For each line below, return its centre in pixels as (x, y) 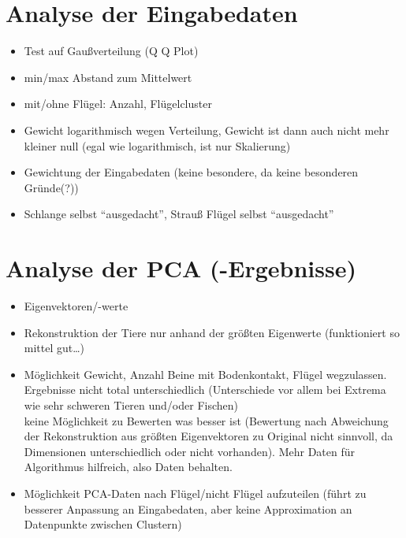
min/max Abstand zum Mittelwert (108, 77)
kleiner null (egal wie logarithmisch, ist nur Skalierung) (157, 145)
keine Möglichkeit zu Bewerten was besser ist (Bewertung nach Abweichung (206, 420)
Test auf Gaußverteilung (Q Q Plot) (111, 51)
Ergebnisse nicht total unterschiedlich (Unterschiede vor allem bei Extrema (205, 390)
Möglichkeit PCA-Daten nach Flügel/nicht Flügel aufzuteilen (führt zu (195, 493)
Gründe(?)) (51, 187)
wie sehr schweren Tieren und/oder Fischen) (131, 404)
